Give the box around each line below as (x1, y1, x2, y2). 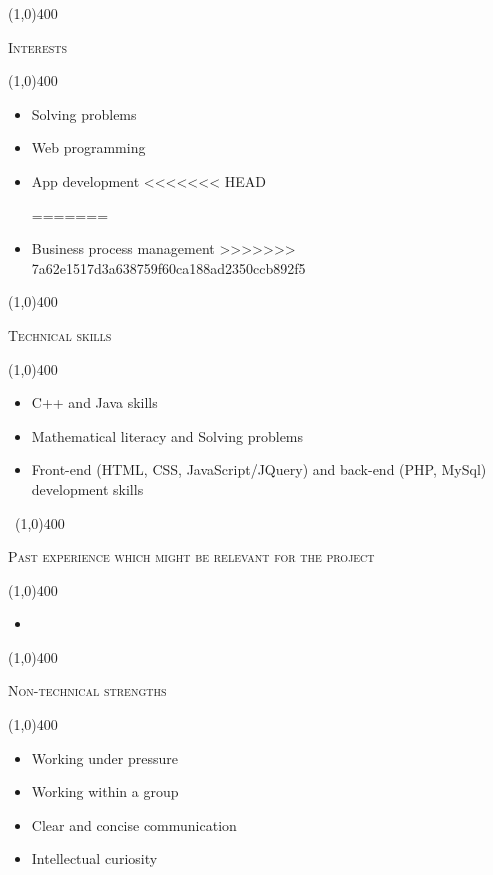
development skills (31, 478, 144, 499)
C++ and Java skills (31, 392, 158, 413)
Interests (8, 36, 68, 57)
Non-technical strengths (8, 680, 167, 701)
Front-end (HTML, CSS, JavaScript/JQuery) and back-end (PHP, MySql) (31, 459, 487, 480)
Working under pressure (31, 747, 178, 768)
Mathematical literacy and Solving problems (31, 425, 304, 446)
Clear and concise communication (31, 814, 237, 835)
